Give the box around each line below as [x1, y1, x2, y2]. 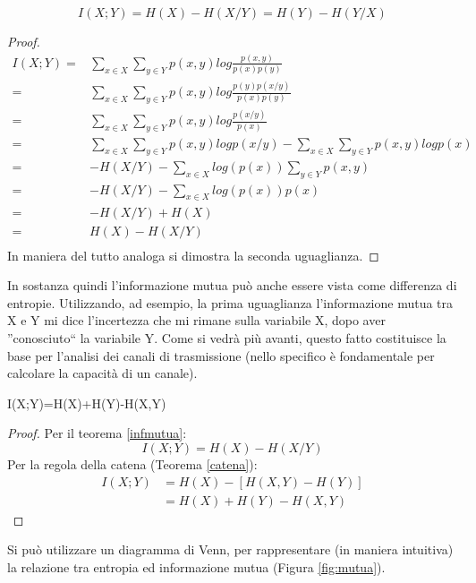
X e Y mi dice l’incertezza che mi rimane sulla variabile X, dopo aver [7, 311, 386, 330]
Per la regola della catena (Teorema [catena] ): [7, 454, 258, 473]
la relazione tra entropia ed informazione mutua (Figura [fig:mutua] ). [7, 557, 386, 576]
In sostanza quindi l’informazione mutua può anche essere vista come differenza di [7, 276, 457, 295]
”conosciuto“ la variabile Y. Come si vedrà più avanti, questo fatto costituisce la [7, 328, 446, 347]
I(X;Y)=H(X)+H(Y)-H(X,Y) [7, 393, 166, 412]
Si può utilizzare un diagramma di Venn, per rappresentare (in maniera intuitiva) [7, 540, 454, 559]
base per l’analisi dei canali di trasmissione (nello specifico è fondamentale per [7, 346, 435, 364]
